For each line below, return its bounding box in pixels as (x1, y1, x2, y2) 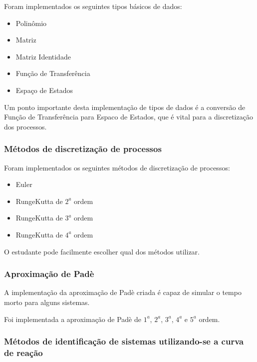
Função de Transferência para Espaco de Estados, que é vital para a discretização (4, 111, 253, 122)
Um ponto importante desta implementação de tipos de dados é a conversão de (4, 101, 246, 112)
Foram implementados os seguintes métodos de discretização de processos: (4, 162, 230, 172)
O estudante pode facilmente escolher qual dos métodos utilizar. (4, 246, 200, 256)
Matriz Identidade (15, 51, 71, 61)
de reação (4, 346, 43, 358)
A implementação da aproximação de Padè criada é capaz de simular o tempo (4, 287, 242, 297)
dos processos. (4, 121, 47, 131)
